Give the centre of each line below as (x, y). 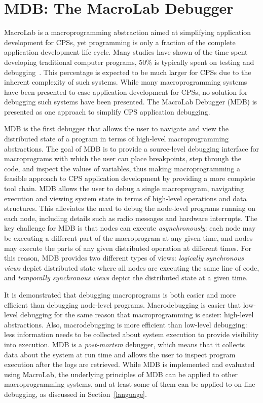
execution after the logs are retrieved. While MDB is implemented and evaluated (129, 364)
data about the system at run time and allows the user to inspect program (120, 354)
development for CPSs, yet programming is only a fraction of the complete (120, 42)
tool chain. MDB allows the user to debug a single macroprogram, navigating (124, 188)
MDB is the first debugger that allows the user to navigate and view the (116, 129)
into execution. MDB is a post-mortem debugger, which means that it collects (124, 344)
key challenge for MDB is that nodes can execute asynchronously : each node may (130, 228)
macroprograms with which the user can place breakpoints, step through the (123, 158)
